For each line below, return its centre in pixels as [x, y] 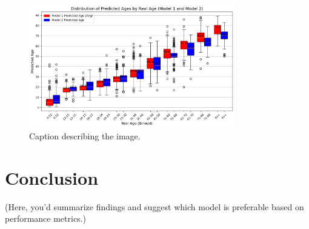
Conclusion [52, 177]
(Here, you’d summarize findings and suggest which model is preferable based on [154, 206]
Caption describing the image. [85, 135]
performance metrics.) [45, 218]
